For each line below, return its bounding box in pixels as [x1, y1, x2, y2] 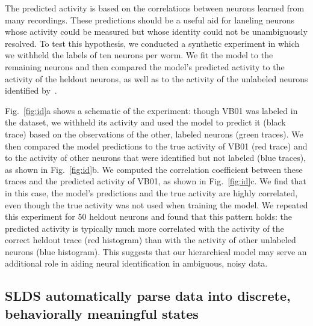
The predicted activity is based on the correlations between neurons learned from [5, 2, 305, 14]
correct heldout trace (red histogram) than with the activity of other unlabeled [5, 234, 296, 246]
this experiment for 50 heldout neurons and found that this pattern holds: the [5, 210, 292, 223]
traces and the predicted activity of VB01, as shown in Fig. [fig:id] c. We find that [5, 175, 306, 187]
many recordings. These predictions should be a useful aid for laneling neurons [5, 13, 294, 26]
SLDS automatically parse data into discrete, [5, 286, 291, 305]
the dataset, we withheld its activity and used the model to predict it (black [5, 116, 286, 128]
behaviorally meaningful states [5, 304, 199, 322]
